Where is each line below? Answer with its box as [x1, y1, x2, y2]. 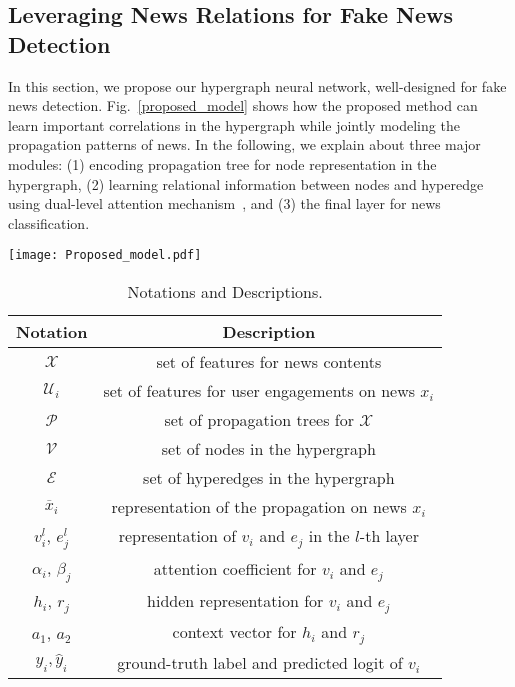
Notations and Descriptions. [127, 280, 323, 303]
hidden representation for [147, 588, 324, 612]
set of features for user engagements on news [103, 379, 416, 402]
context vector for [172, 619, 297, 643]
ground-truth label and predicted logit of [117, 650, 403, 674]
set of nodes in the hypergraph [161, 437, 376, 460]
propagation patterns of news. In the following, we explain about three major [8, 134, 481, 155]
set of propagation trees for [164, 408, 355, 431]
